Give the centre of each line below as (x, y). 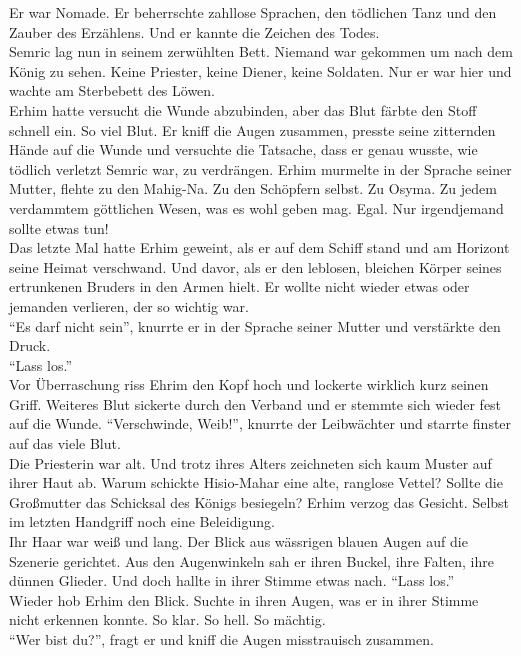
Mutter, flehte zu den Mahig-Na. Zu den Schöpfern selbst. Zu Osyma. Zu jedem (253, 188)
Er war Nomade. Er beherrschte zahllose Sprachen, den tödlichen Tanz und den (253, 12)
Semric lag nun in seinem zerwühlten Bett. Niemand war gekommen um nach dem (261, 51)
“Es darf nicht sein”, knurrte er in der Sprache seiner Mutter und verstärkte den (255, 325)
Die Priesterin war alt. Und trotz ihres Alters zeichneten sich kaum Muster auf (250, 462)
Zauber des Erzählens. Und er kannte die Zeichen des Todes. (194, 31)
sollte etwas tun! (59, 227)
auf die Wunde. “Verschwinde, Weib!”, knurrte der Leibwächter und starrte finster (260, 423)
